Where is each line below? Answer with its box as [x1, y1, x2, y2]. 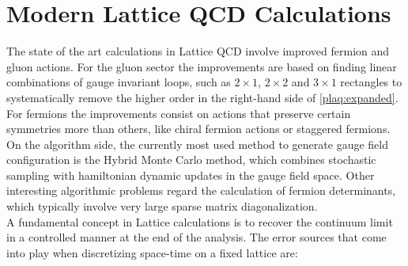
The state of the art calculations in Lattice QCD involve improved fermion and [6, 43, 390, 59]
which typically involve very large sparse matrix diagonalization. [6, 198, 318, 215]
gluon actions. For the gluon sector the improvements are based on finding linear [6, 58, 397, 74]
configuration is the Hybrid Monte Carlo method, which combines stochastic [6, 151, 376, 168]
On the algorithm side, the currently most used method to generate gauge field [6, 135, 388, 152]
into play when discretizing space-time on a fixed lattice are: [6, 244, 298, 260]
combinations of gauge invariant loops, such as [6, 74, 231, 90]
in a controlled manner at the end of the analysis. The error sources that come [6, 229, 387, 245]
